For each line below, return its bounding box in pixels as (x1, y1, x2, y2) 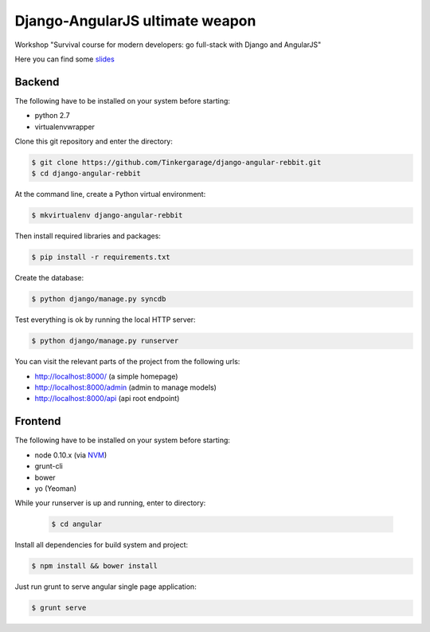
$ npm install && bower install (31, 562, 158, 571)
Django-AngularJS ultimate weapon (14, 12, 256, 29)
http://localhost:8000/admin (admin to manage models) (34, 383, 217, 392)
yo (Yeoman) (34, 483, 77, 493)
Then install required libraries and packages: (14, 231, 161, 241)
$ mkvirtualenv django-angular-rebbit (31, 211, 183, 220)
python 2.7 (34, 111, 71, 120)
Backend (14, 75, 60, 88)
